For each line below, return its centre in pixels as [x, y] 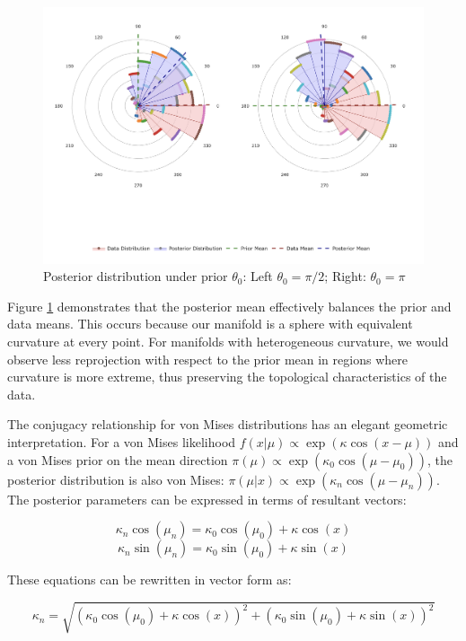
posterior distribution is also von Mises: [116, 479]
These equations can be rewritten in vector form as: [149, 580]
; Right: [345, 276]
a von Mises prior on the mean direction [118, 459]
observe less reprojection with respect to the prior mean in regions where [207, 359]
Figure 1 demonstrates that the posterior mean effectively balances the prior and [229, 306]
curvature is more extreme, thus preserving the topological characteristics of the [227, 377]
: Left [258, 276]
